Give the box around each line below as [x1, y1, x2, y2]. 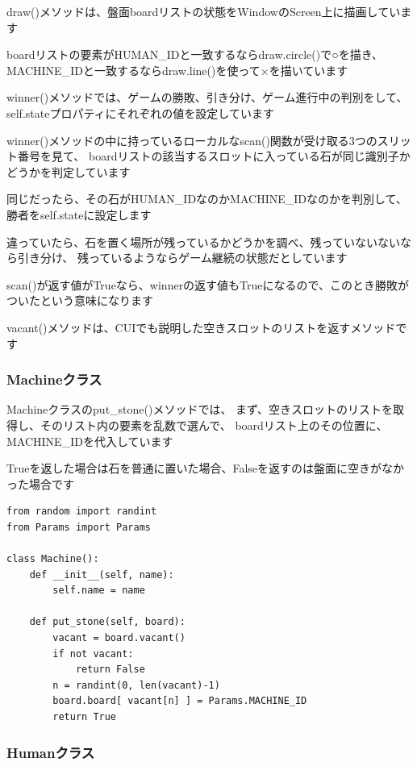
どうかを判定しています [6, 163, 131, 180]
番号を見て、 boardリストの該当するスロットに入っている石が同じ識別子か [17, 148, 411, 164]
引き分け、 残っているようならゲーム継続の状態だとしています [17, 249, 348, 266]
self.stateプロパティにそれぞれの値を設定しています [6, 104, 274, 121]
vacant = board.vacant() [52, 632, 186, 644]
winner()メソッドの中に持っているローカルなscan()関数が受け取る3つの [6, 131, 377, 148]
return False [75, 664, 145, 676]
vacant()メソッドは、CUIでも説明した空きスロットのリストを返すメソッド [6, 318, 396, 335]
